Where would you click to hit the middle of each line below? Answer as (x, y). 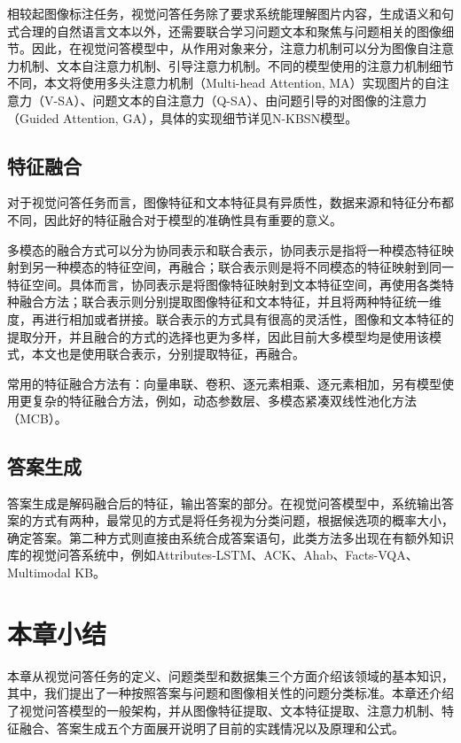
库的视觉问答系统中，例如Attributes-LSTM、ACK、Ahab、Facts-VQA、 (213, 555)
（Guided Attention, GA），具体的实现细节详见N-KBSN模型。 (183, 117)
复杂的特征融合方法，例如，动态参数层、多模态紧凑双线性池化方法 (224, 401)
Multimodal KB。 (57, 573)
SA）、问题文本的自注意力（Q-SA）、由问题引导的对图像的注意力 (242, 100)
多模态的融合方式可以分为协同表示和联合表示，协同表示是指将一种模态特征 (224, 249)
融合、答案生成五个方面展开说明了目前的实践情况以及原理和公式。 (211, 728)
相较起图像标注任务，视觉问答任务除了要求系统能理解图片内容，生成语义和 (224, 13)
